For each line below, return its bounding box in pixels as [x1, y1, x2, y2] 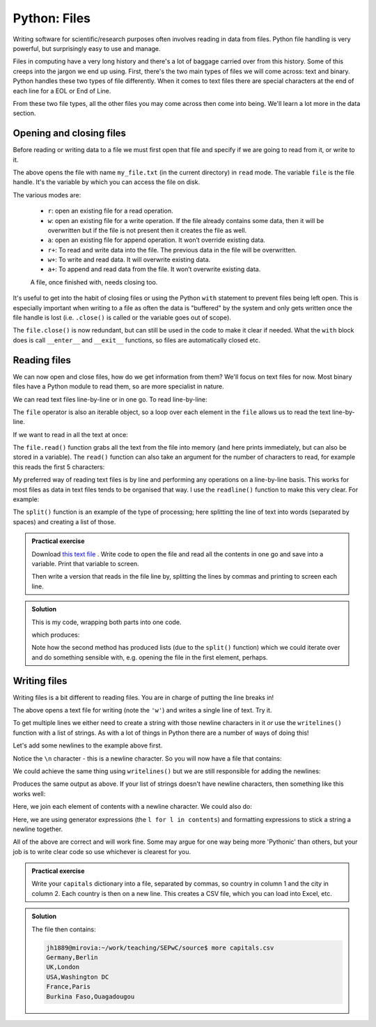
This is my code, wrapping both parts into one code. [31, 618, 182, 626]
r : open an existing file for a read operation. [47, 206, 173, 215]
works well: [13, 789, 46, 798]
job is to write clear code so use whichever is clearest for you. [13, 847, 191, 855]
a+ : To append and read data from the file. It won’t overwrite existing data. [47, 265, 261, 273]
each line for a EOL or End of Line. [13, 86, 111, 95]
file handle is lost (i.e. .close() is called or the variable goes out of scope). [13, 314, 231, 322]
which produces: [31, 630, 80, 639]
